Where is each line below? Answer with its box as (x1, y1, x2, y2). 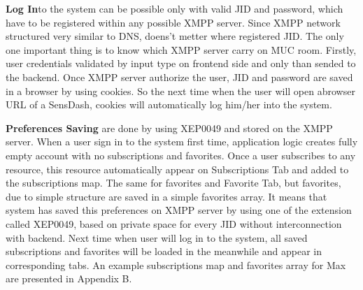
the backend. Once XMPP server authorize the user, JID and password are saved (6, 69, 353, 84)
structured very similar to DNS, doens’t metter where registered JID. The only (6, 29, 344, 43)
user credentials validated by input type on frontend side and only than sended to (6, 56, 356, 71)
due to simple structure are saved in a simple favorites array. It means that (6, 189, 327, 203)
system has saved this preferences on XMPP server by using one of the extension (6, 203, 352, 217)
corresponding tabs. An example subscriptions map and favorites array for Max (6, 257, 346, 272)
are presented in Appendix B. (6, 271, 132, 286)
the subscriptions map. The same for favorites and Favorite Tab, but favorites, (6, 175, 341, 190)
